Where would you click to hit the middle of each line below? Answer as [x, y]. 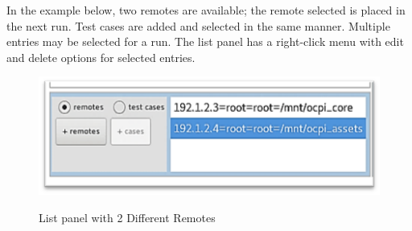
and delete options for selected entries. [101, 57]
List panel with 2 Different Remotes [127, 217]
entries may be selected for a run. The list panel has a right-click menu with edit [205, 41]
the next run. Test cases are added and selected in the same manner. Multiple [198, 25]
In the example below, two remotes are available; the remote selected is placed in [206, 10]
